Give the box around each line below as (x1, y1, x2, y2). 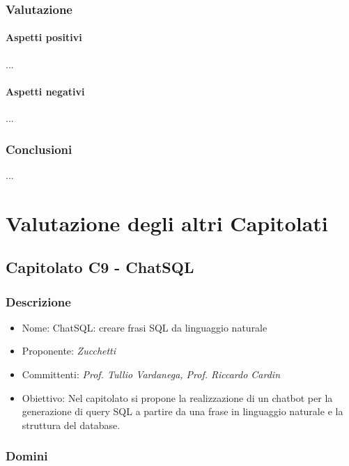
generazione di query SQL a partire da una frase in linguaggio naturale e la (22, 404, 343, 419)
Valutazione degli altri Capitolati (6, 208, 328, 237)
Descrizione (6, 293, 71, 310)
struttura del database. (22, 417, 121, 432)
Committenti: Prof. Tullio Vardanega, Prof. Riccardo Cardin (22, 367, 281, 381)
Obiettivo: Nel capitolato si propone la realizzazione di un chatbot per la (22, 390, 333, 405)
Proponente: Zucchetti (22, 343, 116, 358)
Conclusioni (6, 140, 72, 157)
